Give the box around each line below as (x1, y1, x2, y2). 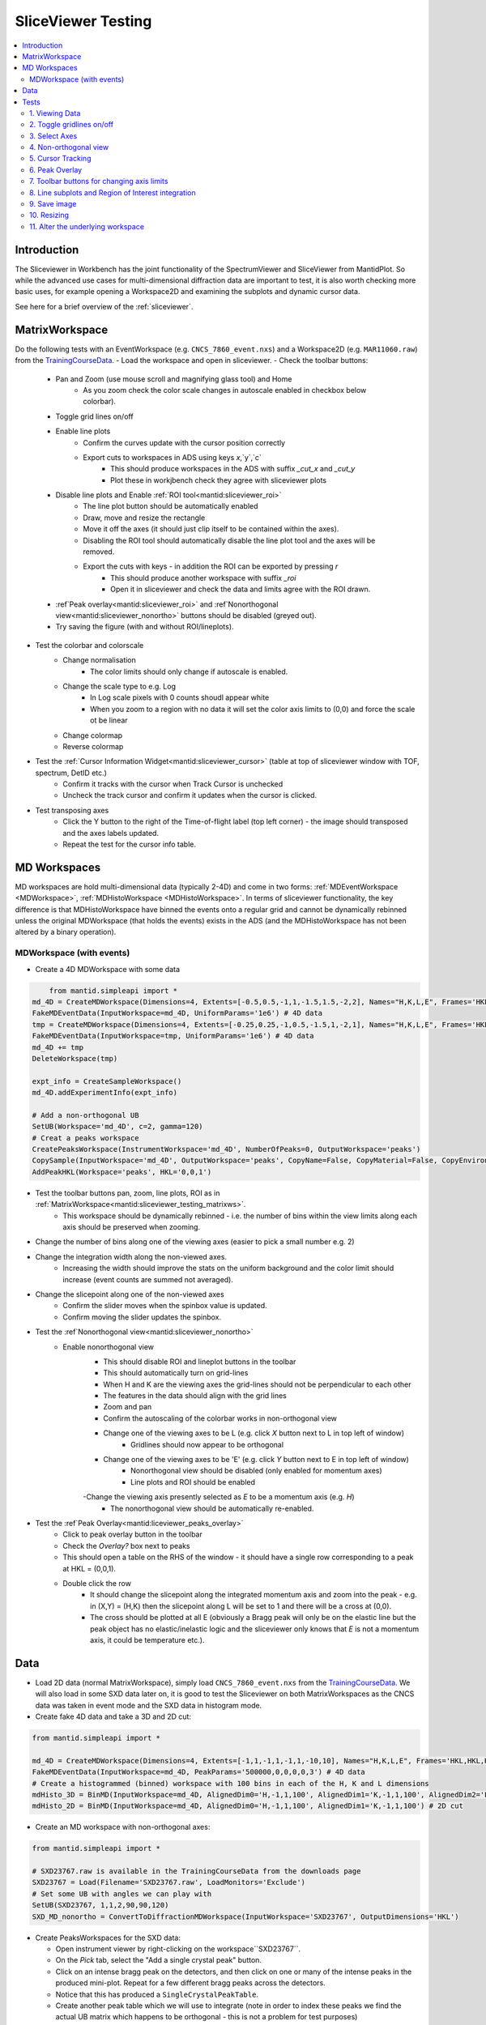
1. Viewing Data (29, 108, 81, 117)
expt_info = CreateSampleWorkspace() (32, 1076, 182, 1085)
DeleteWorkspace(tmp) (32, 1054, 118, 1063)
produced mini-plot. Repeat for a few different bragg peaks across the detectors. (55, 1978, 326, 1988)
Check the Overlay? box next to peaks (62, 1541, 190, 1550)
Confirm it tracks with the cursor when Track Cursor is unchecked (62, 779, 283, 789)
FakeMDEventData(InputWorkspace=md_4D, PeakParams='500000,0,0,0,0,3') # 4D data (32, 1767, 366, 1777)
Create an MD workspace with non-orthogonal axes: (35, 1823, 211, 1832)
